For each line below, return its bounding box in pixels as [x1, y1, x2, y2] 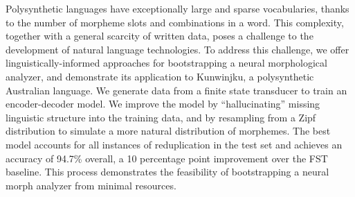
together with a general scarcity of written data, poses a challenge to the [6, 28, 313, 43]
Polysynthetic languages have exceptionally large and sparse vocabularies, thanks [6, 1, 349, 15]
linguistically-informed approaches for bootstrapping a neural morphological [6, 55, 327, 70]
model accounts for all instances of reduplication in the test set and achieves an [6, 137, 343, 151]
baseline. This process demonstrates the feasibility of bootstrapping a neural [6, 164, 329, 179]
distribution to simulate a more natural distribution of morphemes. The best [6, 123, 331, 138]
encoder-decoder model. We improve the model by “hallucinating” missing [6, 96, 320, 111]
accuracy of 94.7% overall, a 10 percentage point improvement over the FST [6, 151, 328, 165]
